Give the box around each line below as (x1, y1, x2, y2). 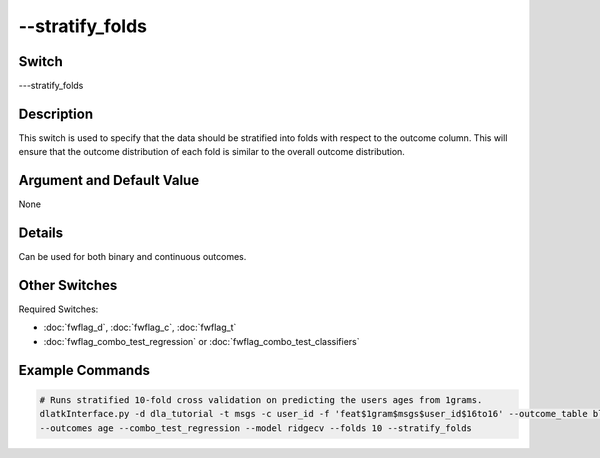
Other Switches (18, 276, 118, 294)
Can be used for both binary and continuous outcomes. (18, 251, 247, 263)
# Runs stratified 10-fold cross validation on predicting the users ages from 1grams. (39, 394, 483, 405)
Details (18, 225, 64, 242)
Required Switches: (18, 303, 99, 315)
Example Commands (18, 361, 150, 379)
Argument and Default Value (18, 172, 200, 189)
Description (18, 105, 94, 122)
